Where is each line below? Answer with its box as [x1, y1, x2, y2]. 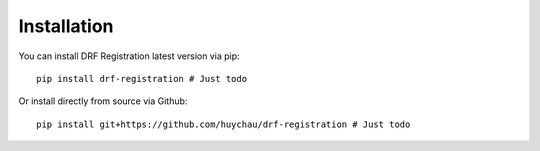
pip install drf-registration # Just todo [36, 73, 248, 84]
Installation [18, 15, 114, 37]
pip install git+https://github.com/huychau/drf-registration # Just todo [36, 118, 411, 130]
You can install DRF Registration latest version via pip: [18, 50, 240, 62]
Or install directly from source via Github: [18, 95, 188, 107]
